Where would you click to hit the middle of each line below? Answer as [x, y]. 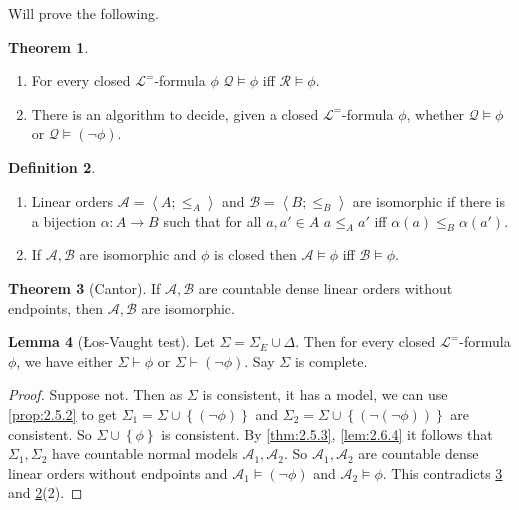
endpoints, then [55, 307]
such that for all [212, 220]
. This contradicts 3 [442, 472]
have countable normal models [145, 453]
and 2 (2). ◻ [45, 492]
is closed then [255, 254]
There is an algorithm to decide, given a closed [175, 113]
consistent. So [50, 433]
